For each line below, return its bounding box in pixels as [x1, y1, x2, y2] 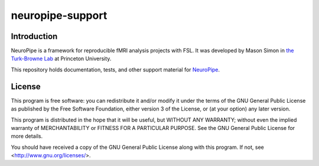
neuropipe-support [11, 9, 108, 22]
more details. [11, 133, 43, 140]
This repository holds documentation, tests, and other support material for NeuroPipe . [11, 66, 220, 73]
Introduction [11, 31, 58, 41]
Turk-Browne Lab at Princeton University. [11, 55, 112, 62]
